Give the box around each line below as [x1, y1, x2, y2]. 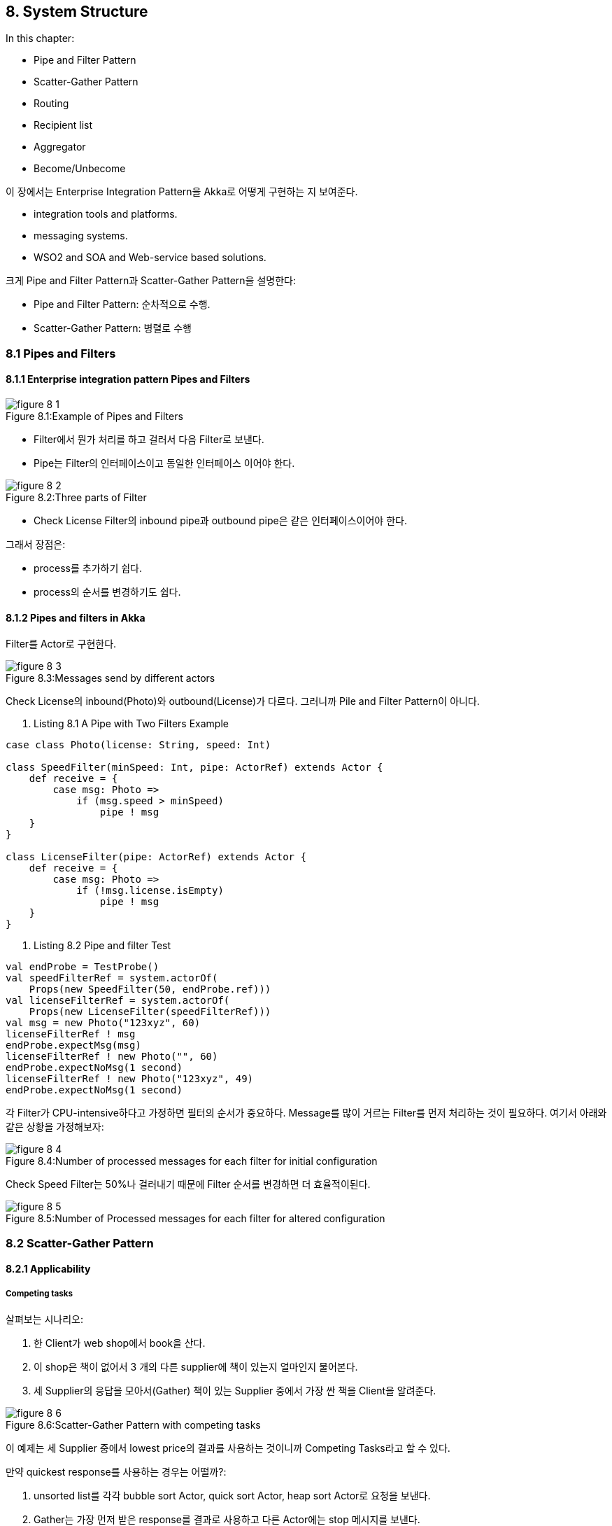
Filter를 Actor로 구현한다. [6, 638, 117, 650]
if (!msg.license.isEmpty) [76, 885, 224, 897]
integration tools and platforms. [34, 208, 178, 220]
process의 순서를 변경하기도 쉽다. [34, 586, 181, 598]
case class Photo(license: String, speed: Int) [6, 739, 271, 751]
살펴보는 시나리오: [6, 1313, 84, 1325]
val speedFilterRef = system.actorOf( [6, 972, 218, 984]
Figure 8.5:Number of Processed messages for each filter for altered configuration [6, 1212, 385, 1225]
